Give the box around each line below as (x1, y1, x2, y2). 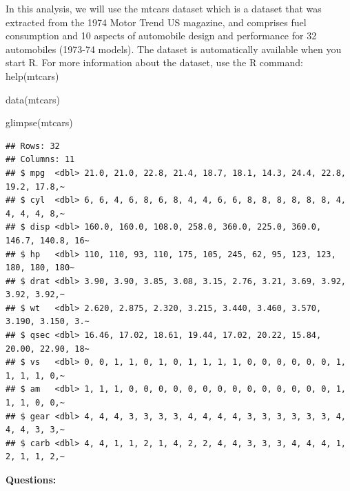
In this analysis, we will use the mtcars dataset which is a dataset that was (6, 1, 322, 15)
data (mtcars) (6, 92, 61, 106)
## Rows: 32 (6, 141, 60, 151)
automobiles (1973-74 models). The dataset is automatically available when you (6, 41, 342, 56)
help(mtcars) (6, 68, 59, 83)
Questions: (6, 472, 56, 486)
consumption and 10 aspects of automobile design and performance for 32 (6, 28, 317, 43)
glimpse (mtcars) (6, 115, 73, 130)
